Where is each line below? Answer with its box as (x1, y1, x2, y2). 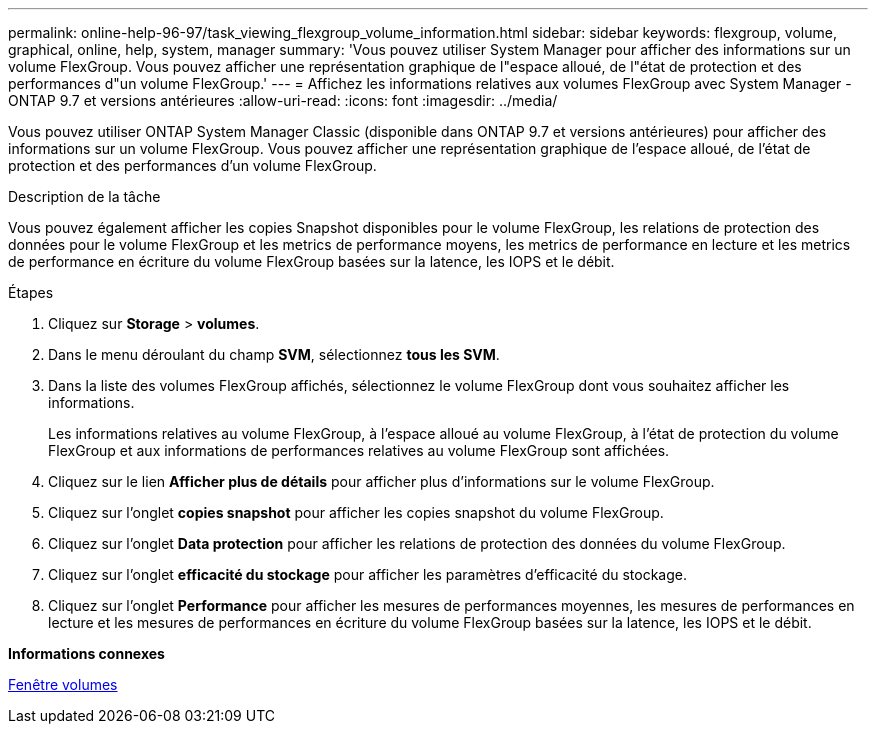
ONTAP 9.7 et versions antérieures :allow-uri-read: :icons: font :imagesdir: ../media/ (8, 92, 558, 109)
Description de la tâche (8, 188, 161, 205)
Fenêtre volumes (8, 676, 118, 693)
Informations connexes (8, 645, 165, 662)
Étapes (8, 284, 54, 301)
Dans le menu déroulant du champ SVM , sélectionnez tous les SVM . (48, 346, 500, 363)
